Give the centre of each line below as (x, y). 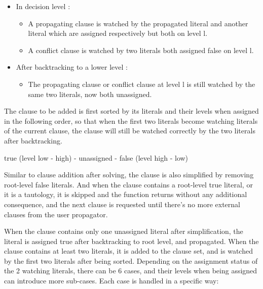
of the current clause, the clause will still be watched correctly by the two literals (130, 131)
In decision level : (43, 6)
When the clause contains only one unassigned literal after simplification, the (124, 231)
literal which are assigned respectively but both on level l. (118, 33)
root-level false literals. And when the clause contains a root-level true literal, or (128, 184)
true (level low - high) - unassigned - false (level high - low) (96, 157)
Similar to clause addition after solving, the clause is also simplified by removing (129, 175)
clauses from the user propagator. (56, 214)
